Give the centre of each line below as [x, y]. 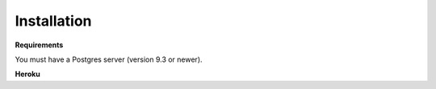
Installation [53, 21]
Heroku [27, 74]
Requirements [39, 45]
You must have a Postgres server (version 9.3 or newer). [109, 59]
